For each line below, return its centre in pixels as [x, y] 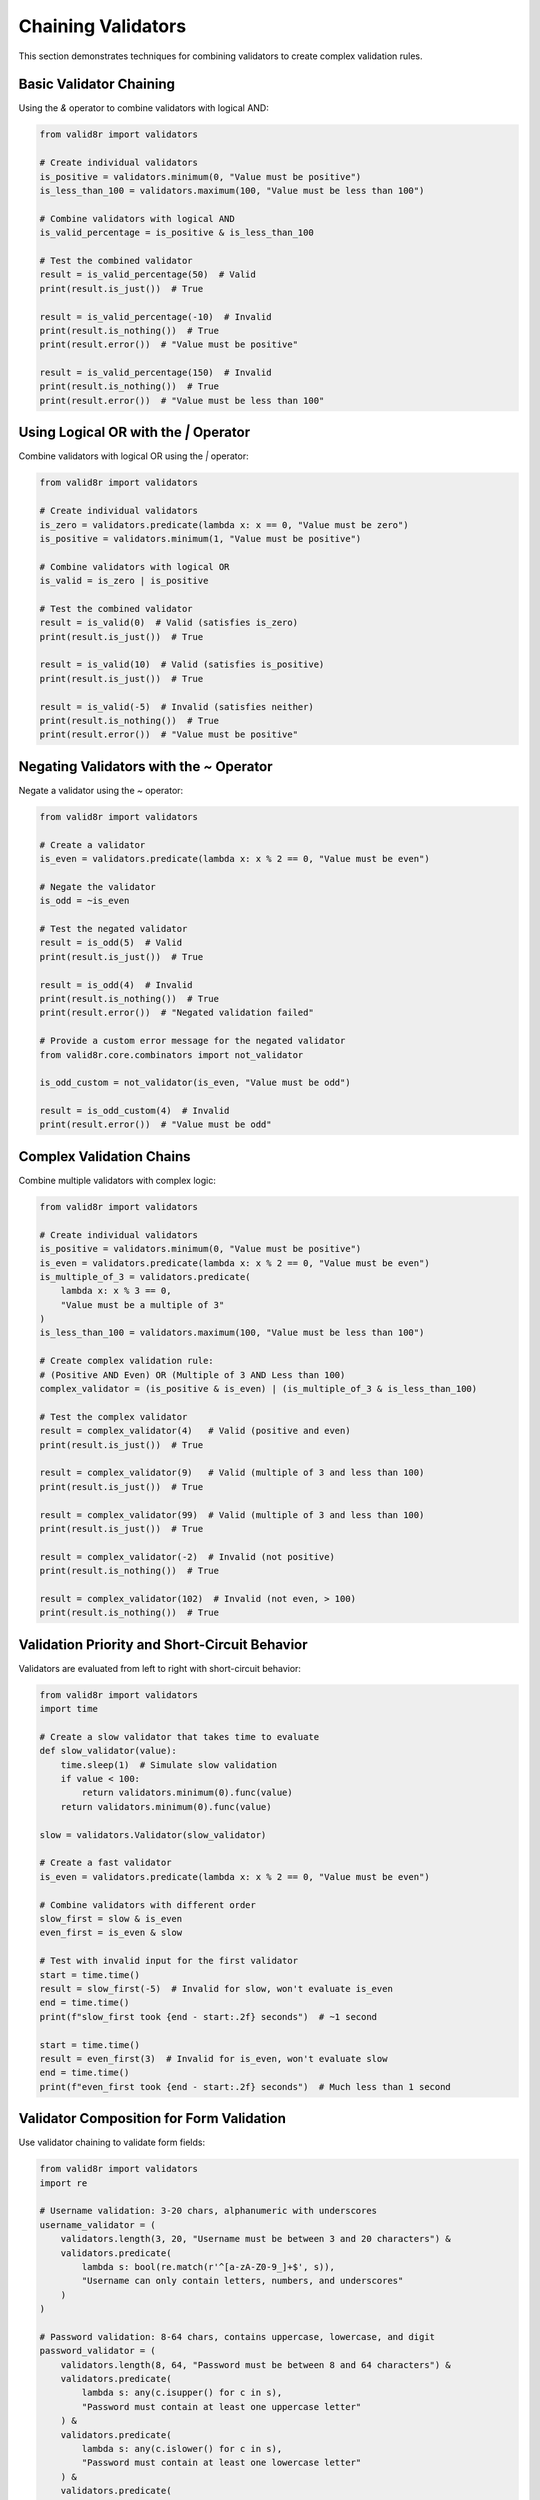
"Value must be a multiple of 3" [142, 1304]
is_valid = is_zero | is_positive [124, 581]
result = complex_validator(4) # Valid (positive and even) [195, 1431]
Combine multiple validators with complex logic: [117, 1180]
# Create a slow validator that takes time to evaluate [179, 1736]
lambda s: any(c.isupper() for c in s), [182, 2393]
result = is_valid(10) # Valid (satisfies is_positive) [182, 664]
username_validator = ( [98, 2224]
